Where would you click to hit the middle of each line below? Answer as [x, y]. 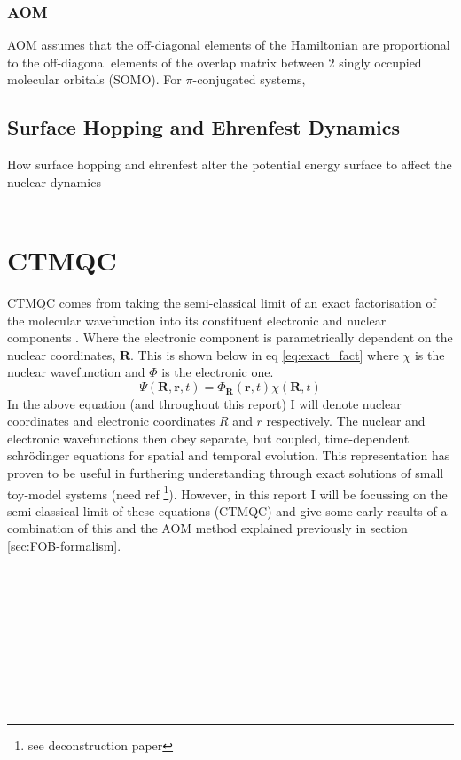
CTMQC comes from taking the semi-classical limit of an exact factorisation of [222, 303]
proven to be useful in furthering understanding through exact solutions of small [226, 472]
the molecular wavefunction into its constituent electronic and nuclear [197, 320]
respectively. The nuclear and [346, 421]
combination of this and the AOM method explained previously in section [207, 528]
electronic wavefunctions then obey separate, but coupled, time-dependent [208, 438]
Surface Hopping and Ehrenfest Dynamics [204, 127]
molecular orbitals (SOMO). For [94, 79]
